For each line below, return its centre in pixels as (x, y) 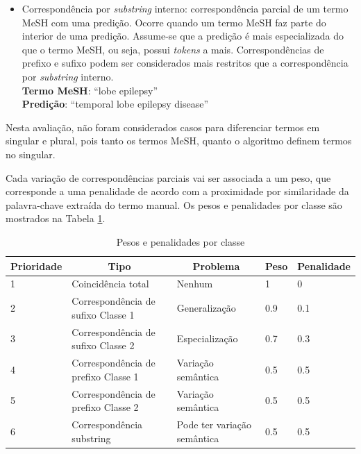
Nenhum (195, 284)
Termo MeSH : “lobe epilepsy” (90, 90)
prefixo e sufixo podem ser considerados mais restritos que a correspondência (185, 63)
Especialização (207, 338)
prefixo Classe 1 (105, 376)
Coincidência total (110, 284)
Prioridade (36, 266)
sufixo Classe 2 (103, 345)
